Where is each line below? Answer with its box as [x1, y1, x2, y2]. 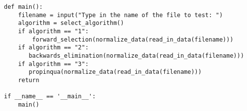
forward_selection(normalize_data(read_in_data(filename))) [32, 36, 234, 43]
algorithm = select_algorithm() [18, 20, 124, 27]
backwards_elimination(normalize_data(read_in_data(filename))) [29, 52, 244, 59]
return [18, 76, 39, 84]
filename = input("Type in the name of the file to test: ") [18, 11, 223, 19]
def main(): [4, 3, 43, 10]
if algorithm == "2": [18, 44, 89, 51]
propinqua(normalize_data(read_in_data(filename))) [29, 68, 202, 76]
